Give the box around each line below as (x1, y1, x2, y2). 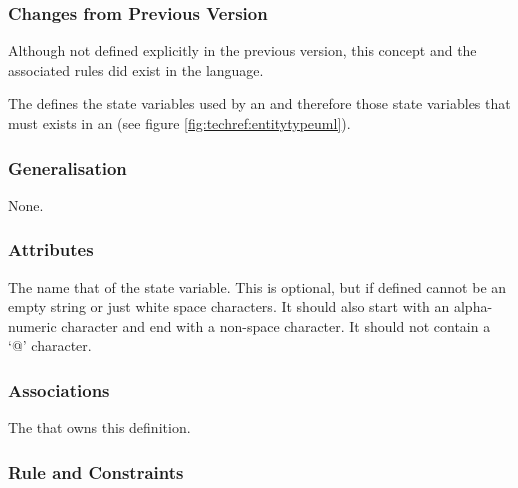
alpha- (453, 296, 493, 317)
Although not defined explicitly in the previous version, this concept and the (8, 40, 477, 61)
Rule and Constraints (8, 459, 184, 484)
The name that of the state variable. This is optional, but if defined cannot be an (8, 276, 507, 297)
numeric (8, 315, 57, 336)
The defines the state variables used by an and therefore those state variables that (8, 93, 511, 114)
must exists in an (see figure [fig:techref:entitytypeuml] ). (8, 113, 351, 133)
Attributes (8, 237, 94, 262)
